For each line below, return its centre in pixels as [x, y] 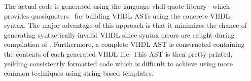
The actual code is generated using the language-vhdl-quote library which [117, 6]
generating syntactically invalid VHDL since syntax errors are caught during [119, 34]
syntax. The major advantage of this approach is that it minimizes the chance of [125, 25]
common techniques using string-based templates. [79, 73]
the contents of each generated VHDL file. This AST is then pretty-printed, [118, 53]
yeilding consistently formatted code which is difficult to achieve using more [118, 63]
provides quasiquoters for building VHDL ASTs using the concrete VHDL [117, 15]
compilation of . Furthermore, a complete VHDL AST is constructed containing [124, 44]
